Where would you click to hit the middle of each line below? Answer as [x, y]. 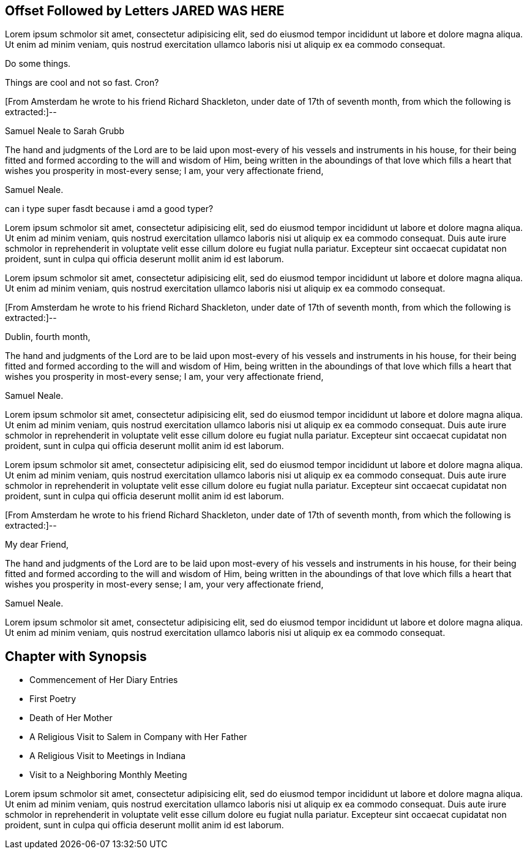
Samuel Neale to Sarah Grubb [65, 131]
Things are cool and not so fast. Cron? [82, 83]
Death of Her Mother [71, 718]
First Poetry [53, 699]
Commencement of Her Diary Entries [104, 680]
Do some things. [38, 64]
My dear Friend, [37, 545]
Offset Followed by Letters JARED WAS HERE [145, 11]
